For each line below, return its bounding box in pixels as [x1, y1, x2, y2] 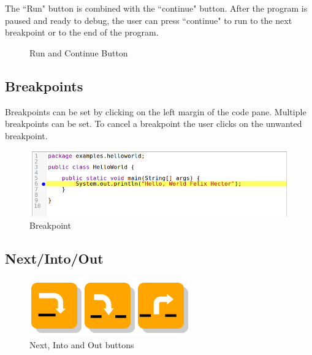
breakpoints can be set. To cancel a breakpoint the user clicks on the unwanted [5, 117, 302, 130]
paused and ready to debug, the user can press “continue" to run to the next [5, 13, 292, 26]
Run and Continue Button [29, 46, 128, 59]
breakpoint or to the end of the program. [5, 26, 159, 39]
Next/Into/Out [5, 248, 104, 267]
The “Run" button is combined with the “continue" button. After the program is [5, 2, 308, 14]
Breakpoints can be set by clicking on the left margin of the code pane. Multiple [5, 105, 306, 118]
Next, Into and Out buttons [29, 338, 134, 351]
